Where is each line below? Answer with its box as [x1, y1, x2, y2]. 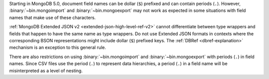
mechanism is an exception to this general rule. [9, 45, 107, 51]
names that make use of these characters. [9, 14, 96, 20]
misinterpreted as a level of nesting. [9, 68, 83, 74]
